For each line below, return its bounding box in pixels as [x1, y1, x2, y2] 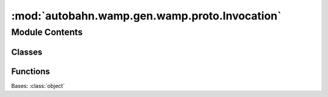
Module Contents [11, 27, 83, 38]
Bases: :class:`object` [11, 82, 65, 89]
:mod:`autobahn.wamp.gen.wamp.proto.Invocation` [11, 9, 282, 22]
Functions [11, 66, 50, 76]
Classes [11, 47, 43, 57]
